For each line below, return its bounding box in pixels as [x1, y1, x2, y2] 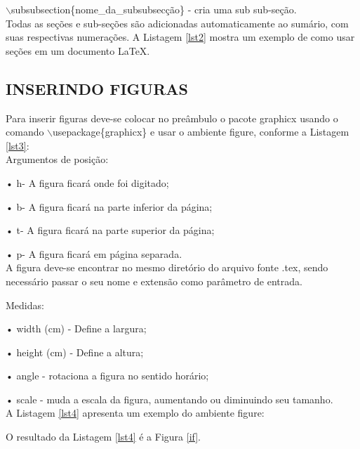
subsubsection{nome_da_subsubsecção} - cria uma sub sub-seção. [11, 2, 297, 16]
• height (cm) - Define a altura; [6, 344, 144, 359]
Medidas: [6, 297, 44, 312]
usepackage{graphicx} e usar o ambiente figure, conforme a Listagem [53, 124, 349, 139]
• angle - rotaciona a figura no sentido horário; [6, 368, 209, 383]
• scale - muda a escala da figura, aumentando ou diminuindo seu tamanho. [6, 391, 333, 406]
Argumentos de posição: [6, 152, 109, 167]
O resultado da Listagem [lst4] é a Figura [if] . [6, 429, 201, 444]
